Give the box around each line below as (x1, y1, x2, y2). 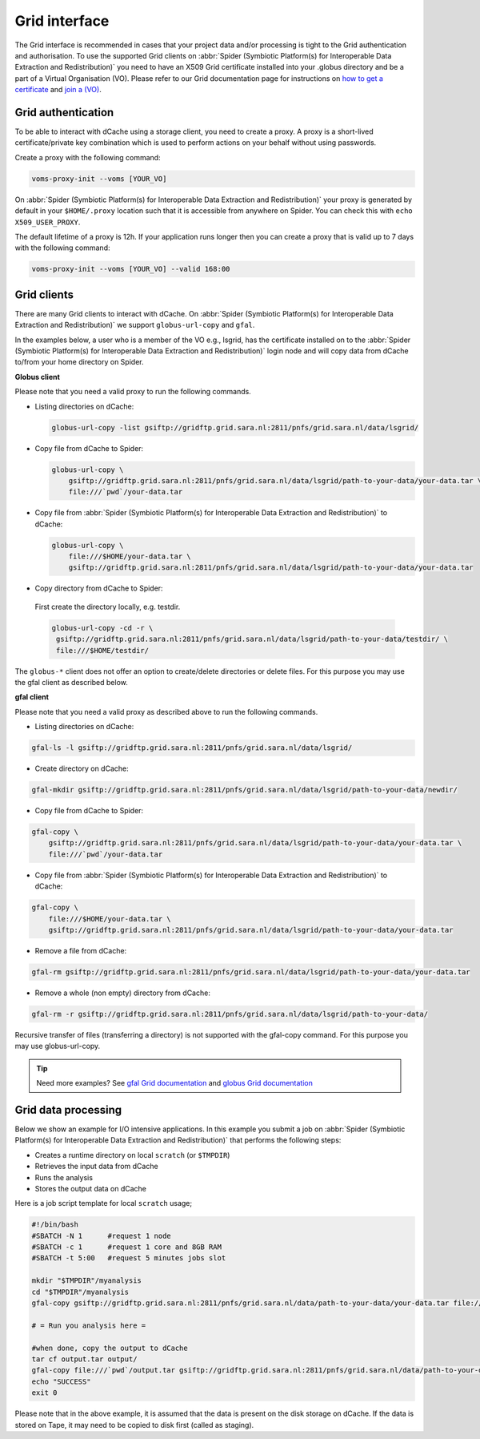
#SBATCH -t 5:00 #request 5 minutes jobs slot (31, 1254, 226, 1263)
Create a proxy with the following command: (14, 152, 161, 162)
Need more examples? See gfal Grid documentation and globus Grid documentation (36, 1078, 314, 1088)
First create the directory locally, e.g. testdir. (34, 602, 181, 611)
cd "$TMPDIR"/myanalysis (31, 1287, 130, 1296)
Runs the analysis (34, 1172, 94, 1182)
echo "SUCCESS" (31, 1377, 91, 1386)
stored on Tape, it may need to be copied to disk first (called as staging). (14, 1420, 254, 1429)
